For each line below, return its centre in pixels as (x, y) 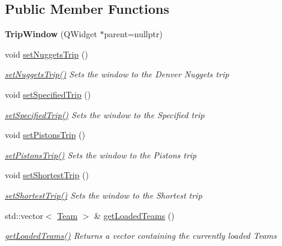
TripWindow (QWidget (51, 34)
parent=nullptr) (133, 34)
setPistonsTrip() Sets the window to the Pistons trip (101, 154)
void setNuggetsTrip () (46, 54)
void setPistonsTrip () (45, 135)
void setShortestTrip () (47, 175)
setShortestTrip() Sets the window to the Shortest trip (103, 195)
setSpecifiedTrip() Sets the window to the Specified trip (105, 114)
